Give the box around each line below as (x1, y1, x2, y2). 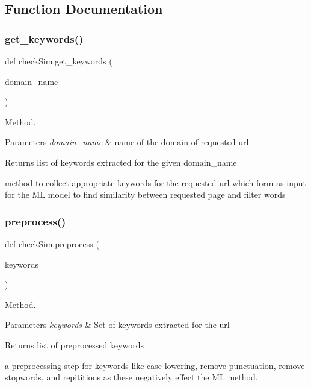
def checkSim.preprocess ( (5, 237, 99, 250)
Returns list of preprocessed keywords (5, 338, 144, 351)
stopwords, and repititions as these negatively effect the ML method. (5, 371, 258, 383)
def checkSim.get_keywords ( (5, 55, 112, 67)
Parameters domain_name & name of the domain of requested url (5, 136, 249, 148)
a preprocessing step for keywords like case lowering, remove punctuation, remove (5, 359, 305, 371)
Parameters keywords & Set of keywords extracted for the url (5, 318, 230, 331)
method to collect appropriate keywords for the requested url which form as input (5, 176, 307, 189)
